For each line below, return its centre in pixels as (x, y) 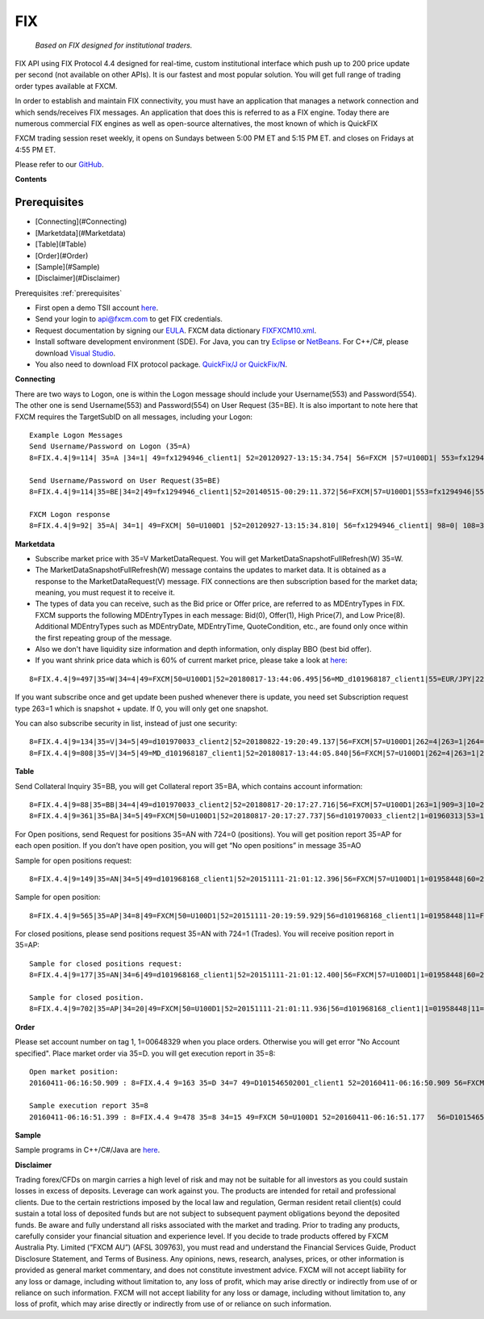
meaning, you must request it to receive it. (105, 593)
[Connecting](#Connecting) (81, 221)
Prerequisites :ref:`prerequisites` (69, 293)
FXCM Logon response (70, 514)
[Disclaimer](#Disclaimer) (77, 278)
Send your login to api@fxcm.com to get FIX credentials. (129, 319)
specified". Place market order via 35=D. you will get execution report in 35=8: (145, 1053)
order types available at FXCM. (66, 86)
